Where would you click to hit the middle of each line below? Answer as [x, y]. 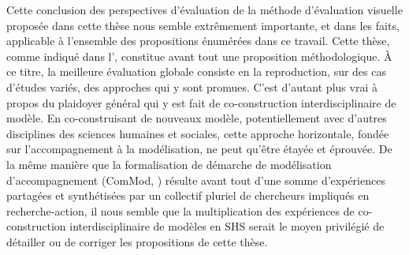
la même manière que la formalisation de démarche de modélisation [169, 164]
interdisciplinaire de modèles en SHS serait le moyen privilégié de [227, 226]
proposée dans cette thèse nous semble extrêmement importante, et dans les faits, [203, 25]
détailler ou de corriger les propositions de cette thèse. [137, 241]
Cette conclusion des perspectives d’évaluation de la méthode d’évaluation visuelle [204, 9]
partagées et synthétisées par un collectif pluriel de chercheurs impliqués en [188, 195]
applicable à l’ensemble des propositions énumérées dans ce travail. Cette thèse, [198, 41]
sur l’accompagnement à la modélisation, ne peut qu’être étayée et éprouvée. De [199, 149]
